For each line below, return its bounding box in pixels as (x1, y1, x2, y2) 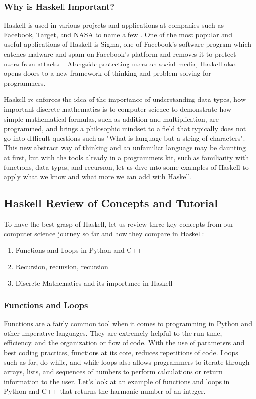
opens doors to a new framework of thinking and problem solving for (4, 68, 211, 78)
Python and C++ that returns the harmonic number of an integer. (4, 386, 206, 396)
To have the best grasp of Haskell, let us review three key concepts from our (4, 218, 234, 229)
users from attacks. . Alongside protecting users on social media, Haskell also (4, 58, 236, 68)
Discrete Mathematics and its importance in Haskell (15, 278, 173, 288)
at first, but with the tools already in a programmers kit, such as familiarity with (4, 152, 249, 162)
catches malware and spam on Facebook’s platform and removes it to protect (4, 49, 236, 59)
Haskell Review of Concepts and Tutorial (4, 196, 218, 211)
